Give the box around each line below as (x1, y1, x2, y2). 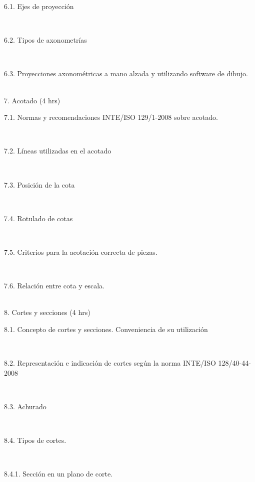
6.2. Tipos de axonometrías (4, 35, 87, 45)
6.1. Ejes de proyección (4, 1, 74, 11)
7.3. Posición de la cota (4, 179, 75, 190)
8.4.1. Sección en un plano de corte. (4, 468, 113, 479)
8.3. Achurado (4, 401, 46, 411)
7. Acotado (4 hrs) (4, 95, 60, 105)
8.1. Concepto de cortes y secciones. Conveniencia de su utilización (4, 324, 208, 334)
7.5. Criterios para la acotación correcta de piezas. (4, 246, 157, 257)
